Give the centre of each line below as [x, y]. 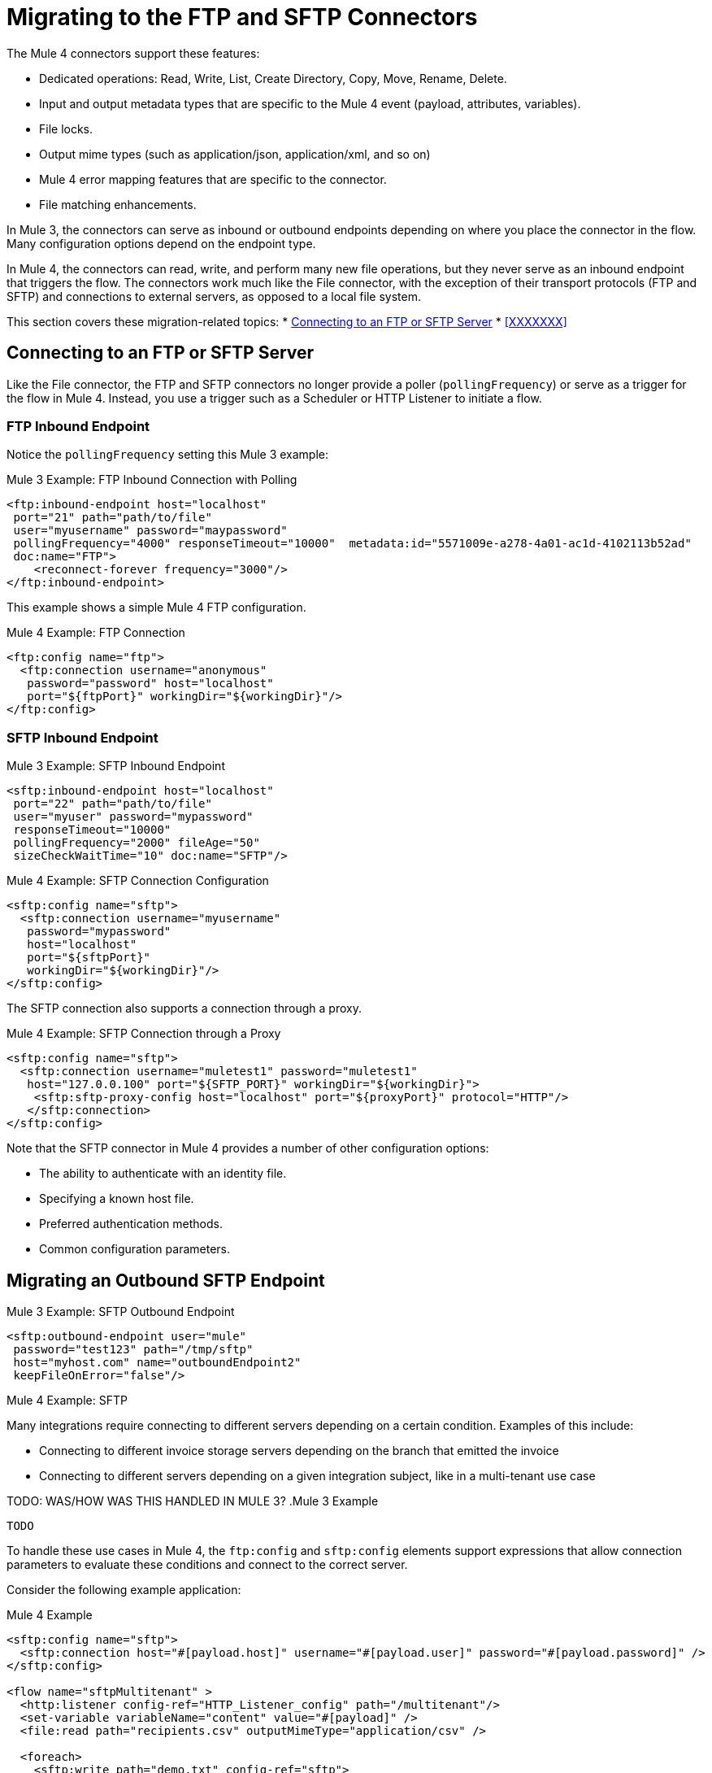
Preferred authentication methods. [131, 1224]
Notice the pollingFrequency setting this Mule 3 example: [168, 455]
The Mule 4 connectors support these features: [133, 53]
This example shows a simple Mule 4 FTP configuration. [156, 608]
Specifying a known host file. [117, 1199]
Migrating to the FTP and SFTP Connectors [242, 17]
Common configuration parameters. [135, 1249]
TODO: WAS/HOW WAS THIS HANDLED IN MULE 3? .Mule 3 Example [193, 1501]
